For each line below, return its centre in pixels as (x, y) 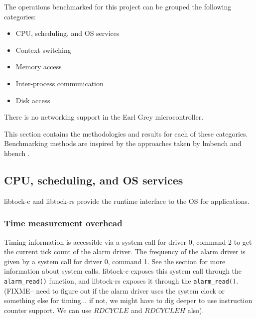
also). (196, 310)
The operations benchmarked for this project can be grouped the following (118, 6)
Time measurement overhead (63, 223)
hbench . (17, 153)
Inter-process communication (60, 83)
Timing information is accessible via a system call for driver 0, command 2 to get (128, 241)
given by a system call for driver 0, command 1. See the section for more (115, 261)
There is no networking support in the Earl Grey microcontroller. (104, 117)
